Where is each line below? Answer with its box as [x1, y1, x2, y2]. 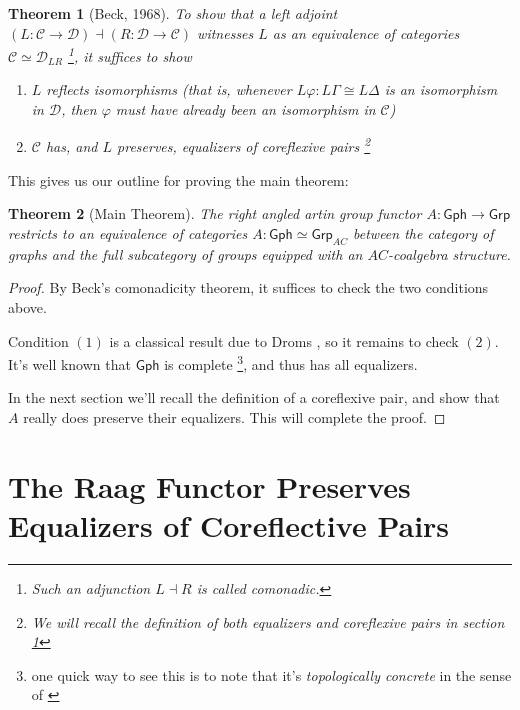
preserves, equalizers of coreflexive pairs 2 [117, 133, 371, 157]
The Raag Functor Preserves [8, 465, 411, 506]
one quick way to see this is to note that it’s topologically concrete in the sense [31, 664, 512, 685]
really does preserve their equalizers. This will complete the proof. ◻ [23, 407, 446, 428]
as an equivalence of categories [272, 22, 460, 43]
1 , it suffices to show [67, 43, 192, 66]
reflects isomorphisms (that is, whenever [46, 79, 292, 100]
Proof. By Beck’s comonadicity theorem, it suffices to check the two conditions [8, 277, 489, 298]
